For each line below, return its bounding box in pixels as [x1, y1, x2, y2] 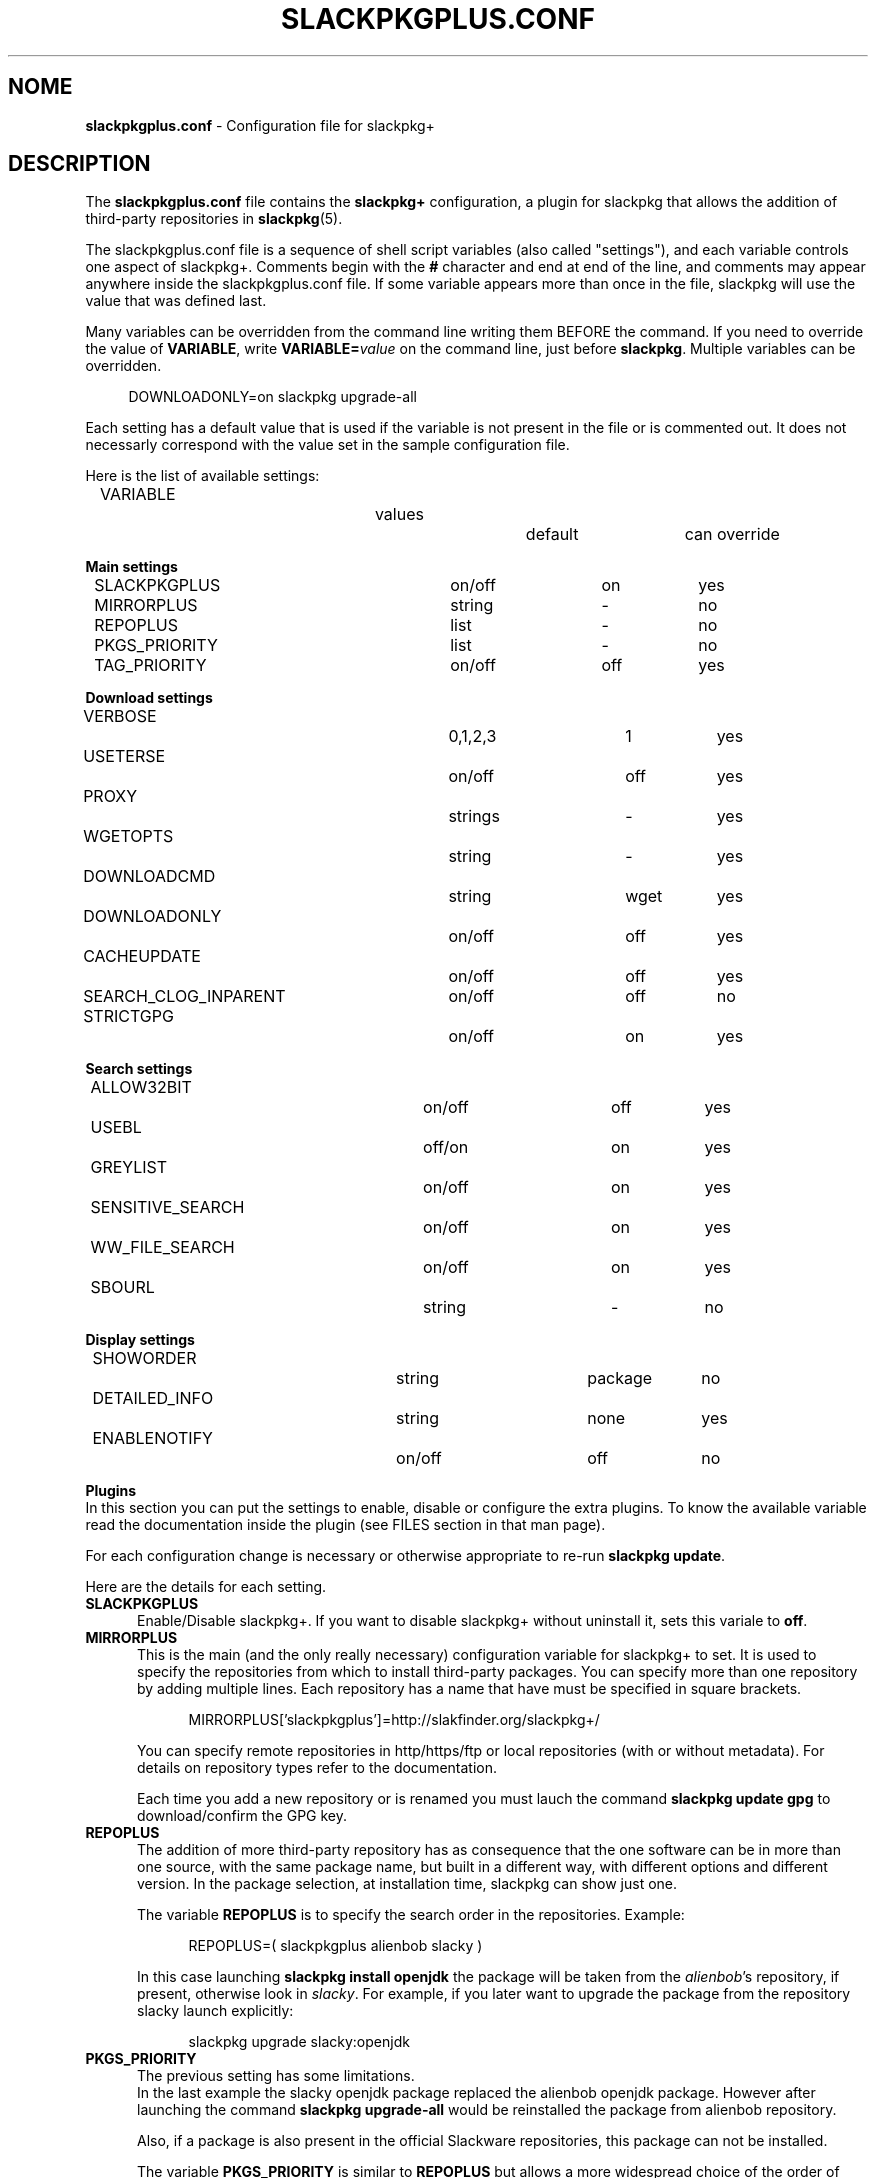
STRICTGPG [83, 1006, 174, 1027]
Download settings [85, 689, 213, 707]
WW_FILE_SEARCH [90, 1237, 235, 1258]
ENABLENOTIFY [92, 1428, 213, 1449]
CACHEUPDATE [83, 946, 201, 967]
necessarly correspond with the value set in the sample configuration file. [85, 436, 570, 454]
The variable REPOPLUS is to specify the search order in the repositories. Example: [137, 1906, 685, 1924]
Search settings [85, 1060, 193, 1078]
